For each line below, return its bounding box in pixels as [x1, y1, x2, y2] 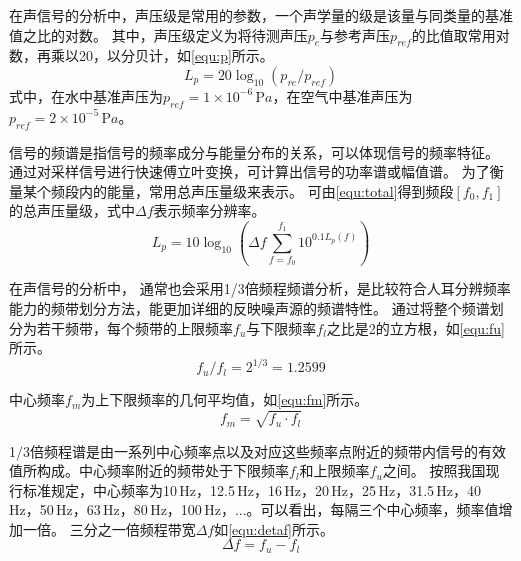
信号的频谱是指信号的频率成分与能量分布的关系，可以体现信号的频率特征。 [9, 141, 499, 162]
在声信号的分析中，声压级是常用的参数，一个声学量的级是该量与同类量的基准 [9, 5, 513, 25]
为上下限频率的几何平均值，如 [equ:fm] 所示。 [81, 389, 369, 410]
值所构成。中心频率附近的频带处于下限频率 [9, 460, 289, 481]
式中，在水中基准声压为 [9, 85, 163, 106]
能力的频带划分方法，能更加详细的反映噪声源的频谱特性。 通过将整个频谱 [9, 298, 490, 319]
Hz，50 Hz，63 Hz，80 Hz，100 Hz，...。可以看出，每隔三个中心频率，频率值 [9, 499, 499, 520]
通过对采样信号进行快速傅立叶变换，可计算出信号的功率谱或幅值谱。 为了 [9, 161, 490, 182]
